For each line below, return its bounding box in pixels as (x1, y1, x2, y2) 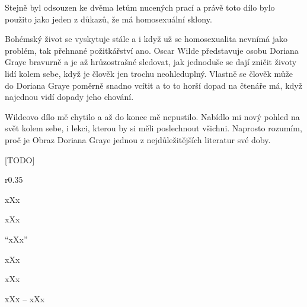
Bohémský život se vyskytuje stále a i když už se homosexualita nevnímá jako (5, 33, 287, 45)
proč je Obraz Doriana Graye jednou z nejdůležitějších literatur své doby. (5, 133, 271, 146)
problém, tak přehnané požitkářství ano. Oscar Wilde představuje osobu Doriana (5, 44, 299, 56)
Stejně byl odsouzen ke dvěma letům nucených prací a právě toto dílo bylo (5, 1, 275, 13)
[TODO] (5, 153, 35, 166)
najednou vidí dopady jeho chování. (5, 91, 134, 103)
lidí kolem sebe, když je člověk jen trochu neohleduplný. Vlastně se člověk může (5, 67, 293, 79)
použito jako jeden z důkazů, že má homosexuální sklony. (5, 12, 212, 25)
